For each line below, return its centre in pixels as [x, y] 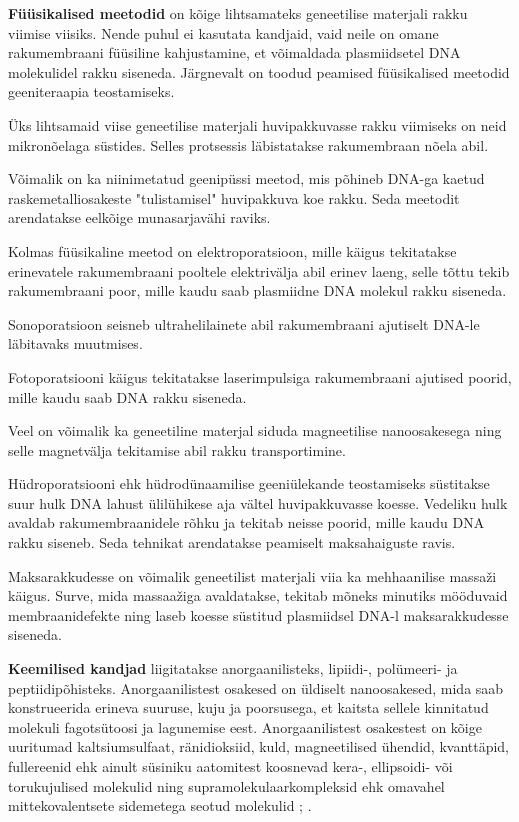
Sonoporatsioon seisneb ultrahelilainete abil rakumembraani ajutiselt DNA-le [244, 323]
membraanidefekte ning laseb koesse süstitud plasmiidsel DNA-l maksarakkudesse [258, 614]
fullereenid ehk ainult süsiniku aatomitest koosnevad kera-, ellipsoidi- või [230, 766]
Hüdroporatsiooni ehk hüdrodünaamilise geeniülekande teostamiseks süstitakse [249, 483]
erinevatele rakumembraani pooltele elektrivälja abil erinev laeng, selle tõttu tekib [259, 270]
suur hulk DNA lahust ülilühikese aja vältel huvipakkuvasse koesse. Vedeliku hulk [258, 502]
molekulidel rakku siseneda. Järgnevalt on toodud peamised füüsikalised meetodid [259, 71]
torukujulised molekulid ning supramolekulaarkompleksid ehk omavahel [226, 785]
